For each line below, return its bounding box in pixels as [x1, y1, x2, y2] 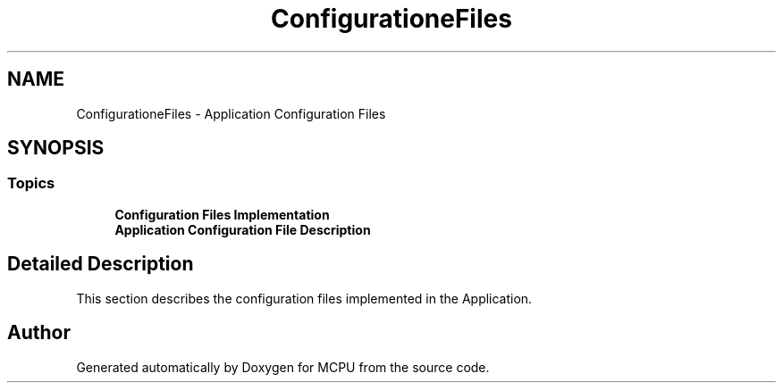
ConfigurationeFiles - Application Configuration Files [76, 105, 386, 121]
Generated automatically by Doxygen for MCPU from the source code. [76, 359, 490, 375]
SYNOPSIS [7, 137, 105, 160]
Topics [7, 174, 55, 193]
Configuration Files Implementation [114, 206, 330, 222]
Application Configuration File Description [114, 221, 371, 237]
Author [7, 321, 71, 344]
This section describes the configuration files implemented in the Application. [76, 290, 533, 306]
